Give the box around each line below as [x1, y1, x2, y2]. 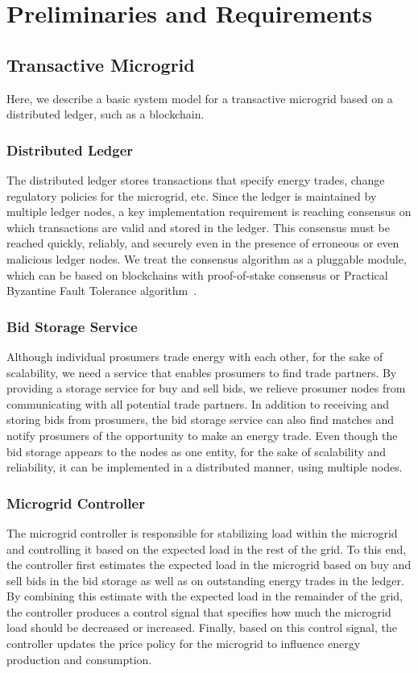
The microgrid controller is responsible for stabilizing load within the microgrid [6, 524, 398, 541]
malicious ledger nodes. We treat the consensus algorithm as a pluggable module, [6, 250, 407, 267]
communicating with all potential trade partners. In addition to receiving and [6, 395, 390, 412]
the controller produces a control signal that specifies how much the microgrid [6, 603, 391, 620]
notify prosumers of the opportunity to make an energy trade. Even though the [6, 426, 398, 443]
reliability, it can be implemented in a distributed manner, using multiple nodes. [6, 459, 403, 476]
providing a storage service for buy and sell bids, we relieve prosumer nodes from [6, 380, 406, 397]
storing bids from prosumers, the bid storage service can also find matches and [6, 411, 395, 428]
